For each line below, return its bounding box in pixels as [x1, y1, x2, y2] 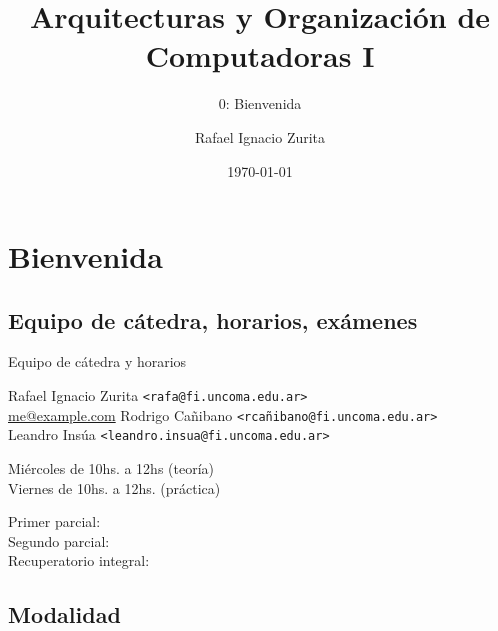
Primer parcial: [8, 511, 101, 532]
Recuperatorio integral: [8, 550, 150, 571]
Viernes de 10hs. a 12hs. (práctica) [8, 477, 221, 498]
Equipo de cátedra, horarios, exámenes [8, 304, 418, 335]
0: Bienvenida [218, 93, 302, 114]
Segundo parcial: [8, 530, 110, 551]
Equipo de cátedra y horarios [8, 351, 187, 372]
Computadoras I [145, 35, 375, 76]
